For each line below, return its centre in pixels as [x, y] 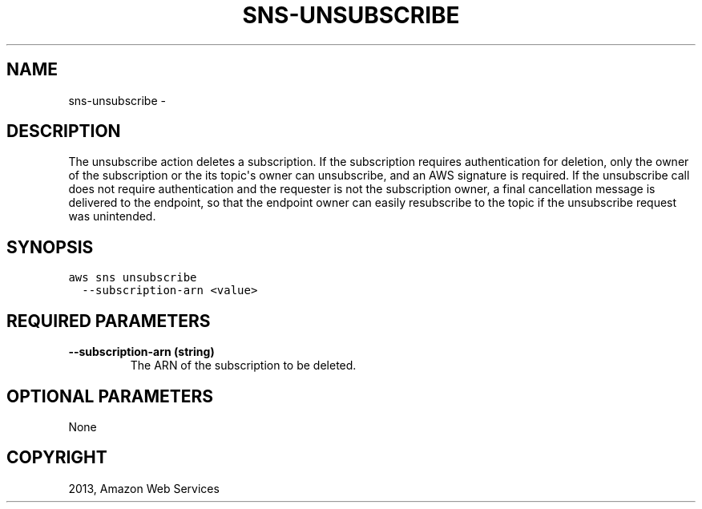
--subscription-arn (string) [141, 352]
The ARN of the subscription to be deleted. [243, 366]
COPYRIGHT [57, 458]
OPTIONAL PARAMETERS [110, 396]
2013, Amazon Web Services [144, 488]
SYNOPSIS [50, 247]
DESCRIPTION [64, 131]
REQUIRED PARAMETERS [109, 321]
